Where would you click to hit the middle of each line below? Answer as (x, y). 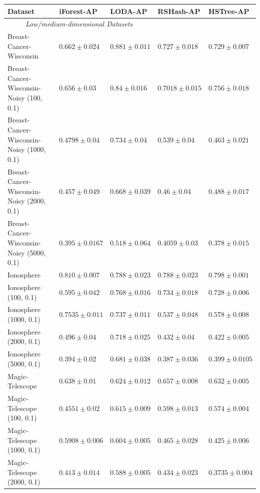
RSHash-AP (179, 11)
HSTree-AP (229, 11)
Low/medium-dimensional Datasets (79, 24)
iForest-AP (78, 11)
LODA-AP (129, 11)
